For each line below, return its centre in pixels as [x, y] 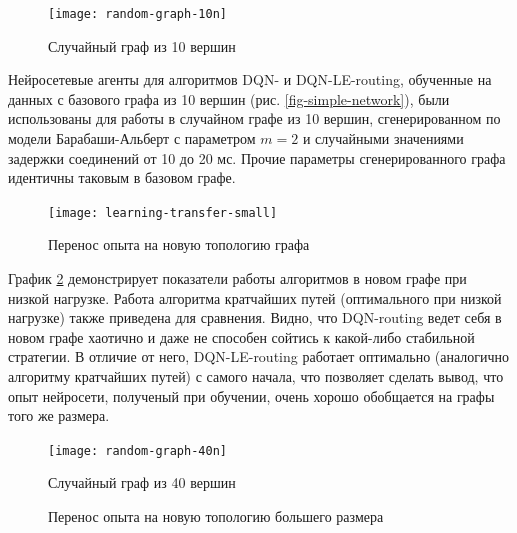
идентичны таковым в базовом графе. [122, 177]
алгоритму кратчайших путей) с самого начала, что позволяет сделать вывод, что [256, 376]
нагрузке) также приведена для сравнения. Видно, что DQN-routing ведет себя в [255, 317]
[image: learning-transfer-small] [163, 212]
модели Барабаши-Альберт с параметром [132, 138]
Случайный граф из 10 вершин [142, 45]
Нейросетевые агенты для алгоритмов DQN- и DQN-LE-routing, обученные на [250, 79]
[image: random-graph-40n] [137, 450]
